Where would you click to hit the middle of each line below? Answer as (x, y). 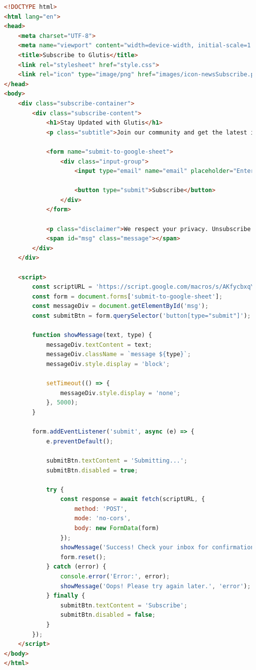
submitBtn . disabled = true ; (92, 470)
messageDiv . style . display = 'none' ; (120, 393)
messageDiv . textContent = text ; (99, 345)
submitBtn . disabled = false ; (108, 615)
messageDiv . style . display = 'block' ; (108, 364)
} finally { (65, 596)
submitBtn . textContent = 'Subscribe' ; (124, 605)
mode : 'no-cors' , (103, 519)
